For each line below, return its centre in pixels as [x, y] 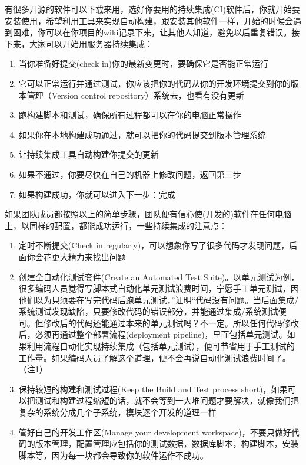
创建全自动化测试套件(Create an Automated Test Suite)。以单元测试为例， [159, 276]
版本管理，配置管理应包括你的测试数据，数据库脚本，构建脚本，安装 [167, 443]
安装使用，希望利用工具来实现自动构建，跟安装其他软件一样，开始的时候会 [149, 20]
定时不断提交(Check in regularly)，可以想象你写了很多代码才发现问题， [154, 245]
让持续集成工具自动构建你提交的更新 [89, 154]
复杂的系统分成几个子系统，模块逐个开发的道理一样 [117, 412]
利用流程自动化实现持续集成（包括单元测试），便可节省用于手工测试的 [161, 346]
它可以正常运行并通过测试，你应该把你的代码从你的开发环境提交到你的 [154, 83]
